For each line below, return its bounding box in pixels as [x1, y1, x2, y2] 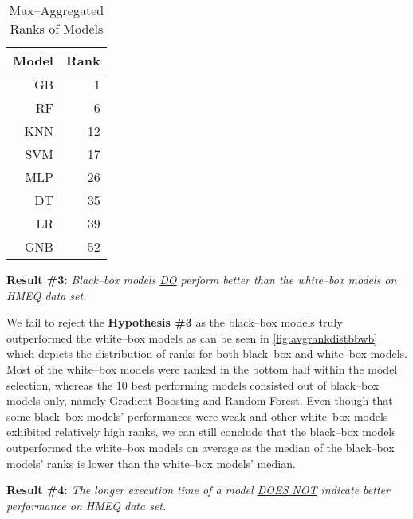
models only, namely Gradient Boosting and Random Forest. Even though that [6, 392, 393, 409]
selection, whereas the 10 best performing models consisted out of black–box [6, 376, 380, 393]
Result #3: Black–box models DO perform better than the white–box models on [6, 271, 397, 287]
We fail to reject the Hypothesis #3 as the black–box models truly [6, 314, 343, 331]
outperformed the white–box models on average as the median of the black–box [6, 438, 395, 455]
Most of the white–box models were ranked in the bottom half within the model [6, 360, 398, 377]
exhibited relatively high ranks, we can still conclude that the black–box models [6, 423, 396, 440]
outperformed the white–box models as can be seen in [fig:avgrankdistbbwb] [6, 329, 378, 346]
